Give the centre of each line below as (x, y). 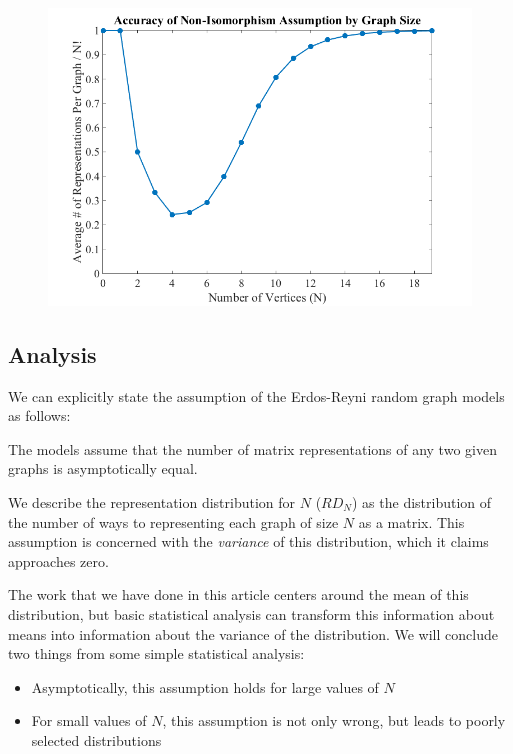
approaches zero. (58, 560)
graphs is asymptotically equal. (103, 468)
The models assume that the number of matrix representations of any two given (252, 448)
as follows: (39, 415)
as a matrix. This (411, 521)
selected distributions (96, 739)
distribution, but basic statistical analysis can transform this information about (251, 613)
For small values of (89, 720)
